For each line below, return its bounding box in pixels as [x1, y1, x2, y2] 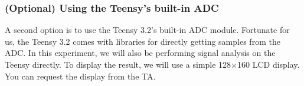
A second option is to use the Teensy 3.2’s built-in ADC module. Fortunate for [5, 24, 290, 36]
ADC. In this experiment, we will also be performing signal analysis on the [5, 47, 276, 59]
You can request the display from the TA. [5, 70, 156, 82]
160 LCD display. [237, 58, 300, 70]
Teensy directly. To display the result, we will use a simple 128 [5, 58, 231, 70]
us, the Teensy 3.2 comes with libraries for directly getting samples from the [5, 35, 280, 47]
